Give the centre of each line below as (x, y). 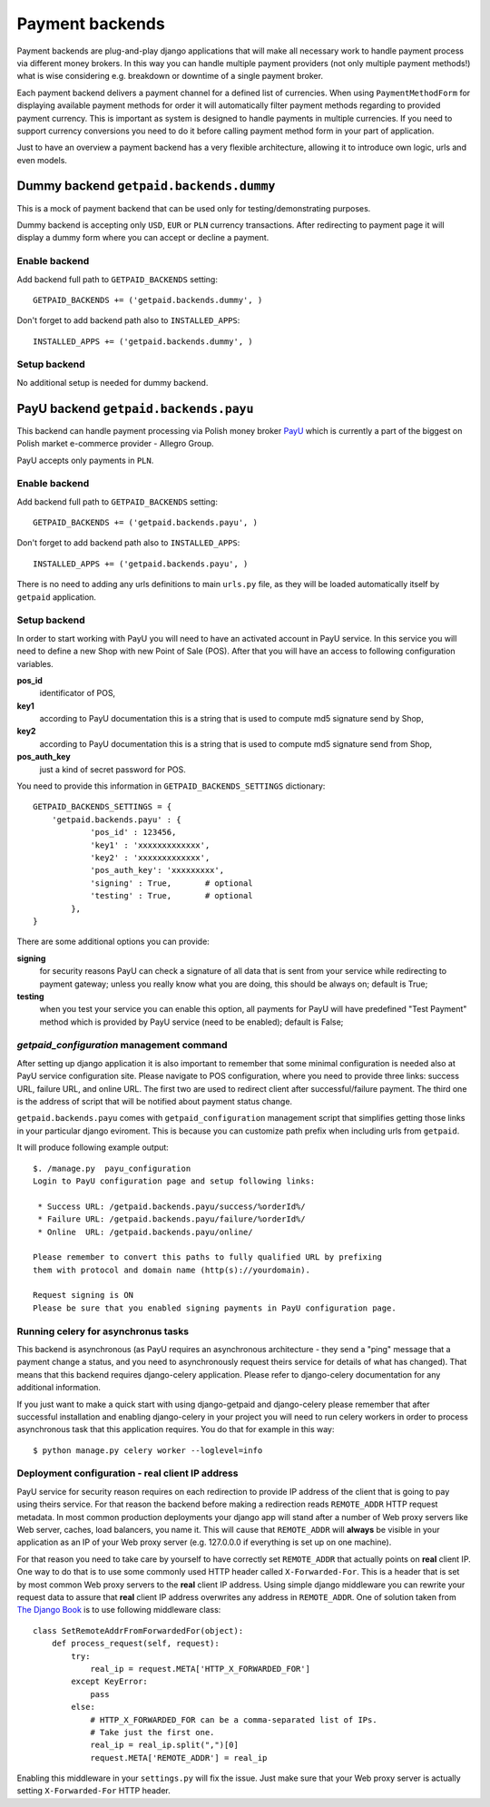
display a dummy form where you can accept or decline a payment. (143, 238)
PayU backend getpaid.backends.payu (135, 408)
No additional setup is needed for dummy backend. (113, 382)
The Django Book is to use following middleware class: (119, 1610)
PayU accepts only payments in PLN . (85, 460)
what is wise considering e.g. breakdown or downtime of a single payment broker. (170, 76)
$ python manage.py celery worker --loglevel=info (148, 1450)
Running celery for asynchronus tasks (103, 1331)
